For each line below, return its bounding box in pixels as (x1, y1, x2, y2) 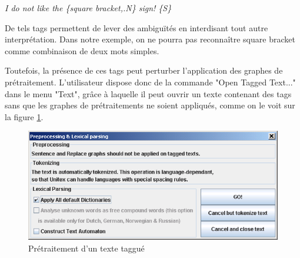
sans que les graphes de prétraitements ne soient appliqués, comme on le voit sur (5, 99, 295, 111)
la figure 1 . (5, 110, 44, 123)
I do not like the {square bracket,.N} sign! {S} (5, 2, 172, 14)
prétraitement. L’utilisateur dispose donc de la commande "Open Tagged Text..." (5, 75, 296, 88)
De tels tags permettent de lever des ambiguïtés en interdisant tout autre (5, 21, 268, 34)
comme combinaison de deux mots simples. (5, 44, 159, 57)
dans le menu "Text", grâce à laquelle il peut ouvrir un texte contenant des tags (5, 87, 292, 100)
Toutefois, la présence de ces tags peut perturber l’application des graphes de (5, 64, 283, 77)
